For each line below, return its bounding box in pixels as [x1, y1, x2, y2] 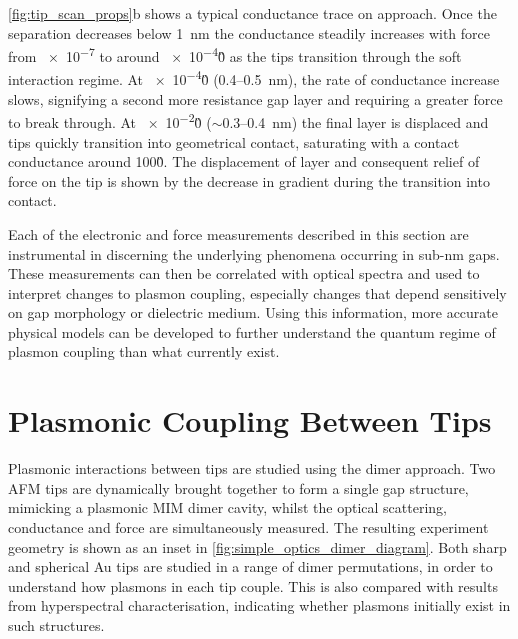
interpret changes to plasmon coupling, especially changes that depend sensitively [8, 282, 507, 303]
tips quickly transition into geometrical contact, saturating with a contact [8, 131, 460, 152]
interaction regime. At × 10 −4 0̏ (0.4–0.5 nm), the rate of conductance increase [8, 66, 500, 90]
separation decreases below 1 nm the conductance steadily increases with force [8, 22, 491, 43]
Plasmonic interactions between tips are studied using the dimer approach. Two [8, 458, 496, 479]
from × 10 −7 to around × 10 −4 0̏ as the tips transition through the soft [8, 43, 462, 66]
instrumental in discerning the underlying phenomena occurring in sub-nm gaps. [8, 243, 500, 264]
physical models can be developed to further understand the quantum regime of [8, 321, 496, 342]
